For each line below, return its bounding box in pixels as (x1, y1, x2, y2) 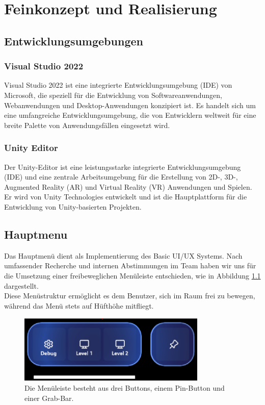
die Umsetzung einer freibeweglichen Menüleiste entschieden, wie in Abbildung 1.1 (4, 270, 261, 281)
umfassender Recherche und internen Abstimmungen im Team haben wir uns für (4, 260, 256, 271)
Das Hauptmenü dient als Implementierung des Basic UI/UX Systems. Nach (4, 250, 243, 261)
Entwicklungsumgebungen (4, 33, 143, 48)
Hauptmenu (4, 226, 68, 242)
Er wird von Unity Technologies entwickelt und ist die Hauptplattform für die (4, 191, 247, 202)
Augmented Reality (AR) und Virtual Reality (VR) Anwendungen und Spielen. (4, 181, 252, 192)
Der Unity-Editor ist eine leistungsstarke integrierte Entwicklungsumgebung (4, 161, 241, 172)
